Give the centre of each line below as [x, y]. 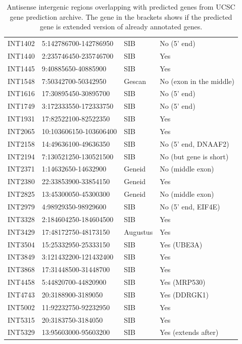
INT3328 [21, 219]
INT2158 [21, 143]
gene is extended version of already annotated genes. [121, 27]
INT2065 [21, 131]
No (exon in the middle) [197, 81]
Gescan [135, 81]
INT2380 [21, 181]
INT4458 [21, 282]
